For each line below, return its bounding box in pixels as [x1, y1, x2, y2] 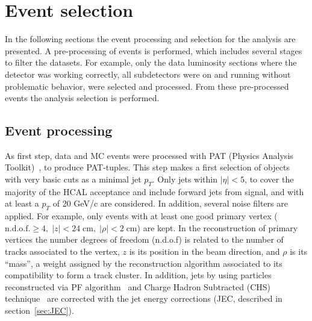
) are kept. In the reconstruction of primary [137, 221, 298, 234]
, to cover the [245, 173, 294, 185]
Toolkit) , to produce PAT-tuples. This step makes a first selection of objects [5, 161, 290, 173]
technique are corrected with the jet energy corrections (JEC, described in [5, 292, 282, 305]
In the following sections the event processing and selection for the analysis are [5, 33, 296, 45]
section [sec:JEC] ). [5, 304, 74, 317]
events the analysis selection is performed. [5, 92, 160, 104]
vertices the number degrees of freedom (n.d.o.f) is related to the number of [5, 233, 284, 246]
